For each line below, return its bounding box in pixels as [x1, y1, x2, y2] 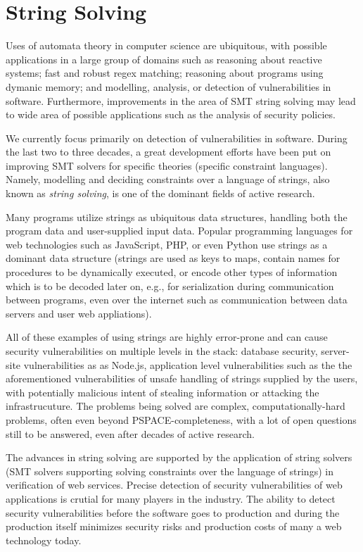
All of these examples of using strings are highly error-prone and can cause [6, 330, 328, 344]
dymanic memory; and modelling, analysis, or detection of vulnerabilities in [6, 79, 331, 94]
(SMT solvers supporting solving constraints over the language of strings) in [6, 463, 333, 478]
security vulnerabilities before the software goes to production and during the [6, 505, 340, 520]
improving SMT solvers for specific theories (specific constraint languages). [6, 158, 328, 172]
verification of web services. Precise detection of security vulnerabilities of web [6, 477, 343, 492]
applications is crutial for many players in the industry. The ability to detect [6, 491, 336, 506]
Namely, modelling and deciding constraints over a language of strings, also [6, 172, 330, 187]
